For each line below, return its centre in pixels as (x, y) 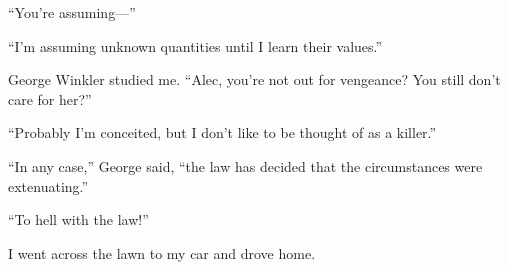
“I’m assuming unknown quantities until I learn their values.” (195, 45)
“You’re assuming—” (72, 12)
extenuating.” (48, 185)
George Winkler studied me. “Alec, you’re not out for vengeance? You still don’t (254, 79)
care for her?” (50, 98)
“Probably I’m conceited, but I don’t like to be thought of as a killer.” (222, 132)
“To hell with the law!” (78, 219)
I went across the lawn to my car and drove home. (162, 252)
